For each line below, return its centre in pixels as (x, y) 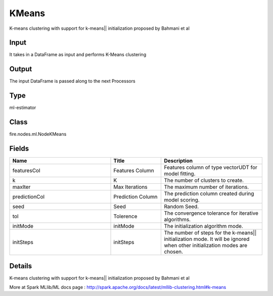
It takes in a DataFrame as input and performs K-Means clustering (78, 55)
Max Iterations (130, 187)
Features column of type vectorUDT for (211, 168)
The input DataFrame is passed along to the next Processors (73, 81)
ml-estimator (23, 108)
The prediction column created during (209, 193)
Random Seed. (181, 207)
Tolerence (125, 216)
